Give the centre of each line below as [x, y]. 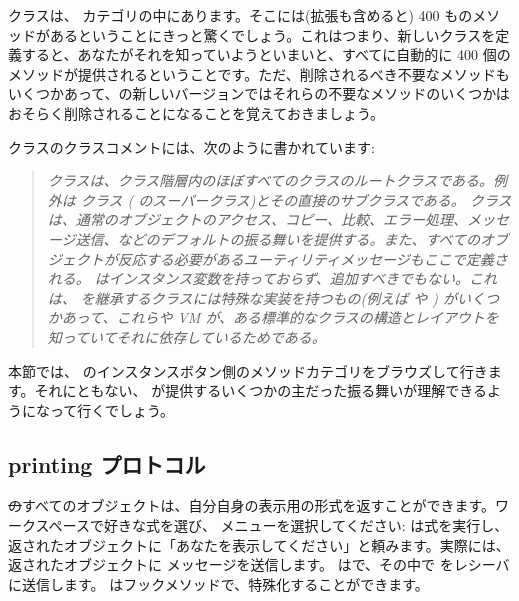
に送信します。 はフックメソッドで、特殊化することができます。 [218, 583]
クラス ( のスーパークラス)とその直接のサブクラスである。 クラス [296, 199]
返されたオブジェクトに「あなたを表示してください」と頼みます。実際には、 [259, 544]
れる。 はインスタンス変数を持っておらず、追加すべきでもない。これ [272, 278]
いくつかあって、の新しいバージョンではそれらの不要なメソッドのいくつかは [259, 93]
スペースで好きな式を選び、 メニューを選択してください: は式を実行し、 [272, 525]
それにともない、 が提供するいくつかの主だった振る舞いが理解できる [260, 390]
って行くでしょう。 [112, 409]
